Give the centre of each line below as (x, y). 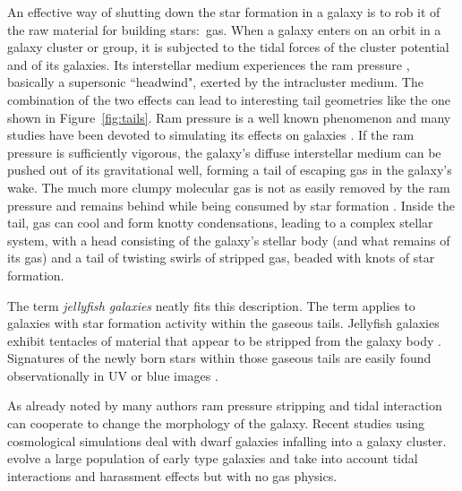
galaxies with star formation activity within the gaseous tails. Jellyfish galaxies (223, 323)
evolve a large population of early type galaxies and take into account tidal (213, 458)
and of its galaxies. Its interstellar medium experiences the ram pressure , (209, 64)
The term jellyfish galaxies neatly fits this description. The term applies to (211, 305)
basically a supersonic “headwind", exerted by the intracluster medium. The (215, 82)
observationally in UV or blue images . (113, 375)
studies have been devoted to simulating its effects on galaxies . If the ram (211, 135)
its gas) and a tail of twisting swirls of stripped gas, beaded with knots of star (221, 258)
